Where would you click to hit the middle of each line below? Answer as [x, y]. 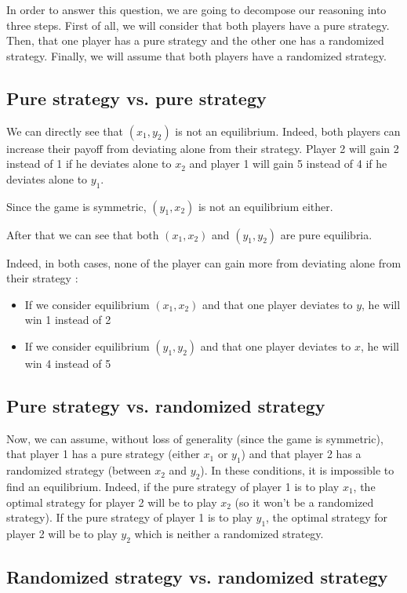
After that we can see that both [83, 234]
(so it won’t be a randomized [304, 502]
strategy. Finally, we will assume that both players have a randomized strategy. [196, 55]
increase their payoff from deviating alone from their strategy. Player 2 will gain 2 [203, 148]
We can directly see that [65, 131]
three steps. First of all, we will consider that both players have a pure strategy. [198, 25]
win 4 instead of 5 [68, 363]
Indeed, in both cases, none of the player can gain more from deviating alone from [204, 262]
